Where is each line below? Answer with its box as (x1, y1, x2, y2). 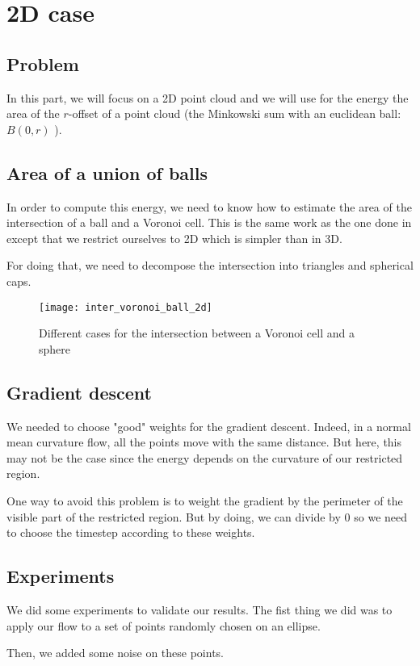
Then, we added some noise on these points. (6, 644, 224, 661)
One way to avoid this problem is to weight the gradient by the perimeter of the (6, 492, 403, 509)
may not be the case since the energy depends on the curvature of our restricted (6, 449, 403, 466)
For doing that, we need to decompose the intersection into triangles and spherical (6, 257, 414, 274)
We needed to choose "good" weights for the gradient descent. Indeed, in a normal (6, 417, 411, 434)
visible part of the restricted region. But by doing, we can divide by (6, 508, 341, 525)
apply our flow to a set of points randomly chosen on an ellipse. (6, 617, 321, 634)
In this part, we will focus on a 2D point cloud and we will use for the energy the (6, 89, 409, 106)
